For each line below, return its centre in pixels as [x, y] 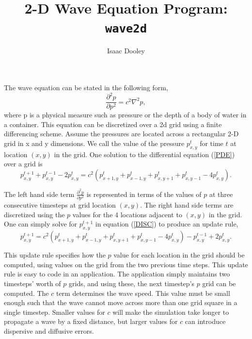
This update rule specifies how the [55, 255]
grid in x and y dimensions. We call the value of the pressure [94, 143]
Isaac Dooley [126, 51]
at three [221, 194]
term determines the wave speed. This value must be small [143, 293]
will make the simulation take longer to [171, 312]
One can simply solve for [41, 224]
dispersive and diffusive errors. [49, 331]
